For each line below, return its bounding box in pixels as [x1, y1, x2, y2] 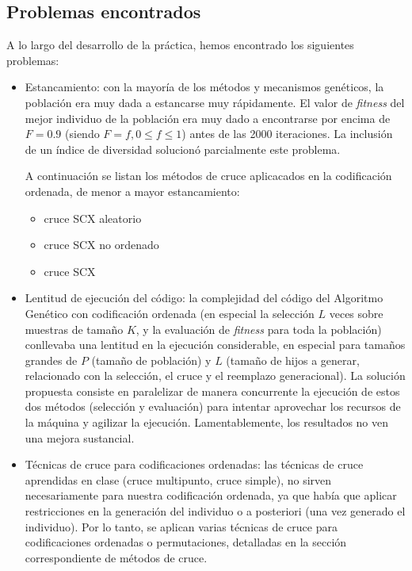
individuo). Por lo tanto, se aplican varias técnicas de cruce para [25, 518, 338, 535]
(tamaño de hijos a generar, [226, 351, 360, 368]
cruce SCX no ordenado [44, 236, 159, 253]
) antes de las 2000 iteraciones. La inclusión [181, 125, 393, 142]
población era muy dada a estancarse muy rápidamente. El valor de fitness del [25, 94, 405, 110]
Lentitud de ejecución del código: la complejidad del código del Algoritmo [25, 289, 383, 306]
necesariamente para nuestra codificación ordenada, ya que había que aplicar [25, 487, 397, 504]
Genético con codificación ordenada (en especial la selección [25, 305, 315, 321]
